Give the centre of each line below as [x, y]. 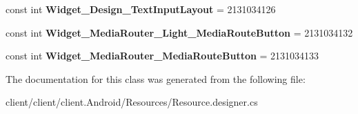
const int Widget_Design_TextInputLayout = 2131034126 [141, 9]
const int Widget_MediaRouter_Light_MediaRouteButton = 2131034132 [179, 32]
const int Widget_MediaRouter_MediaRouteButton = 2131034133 [162, 56]
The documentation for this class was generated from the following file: [156, 78]
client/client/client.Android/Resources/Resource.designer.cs [132, 102]
